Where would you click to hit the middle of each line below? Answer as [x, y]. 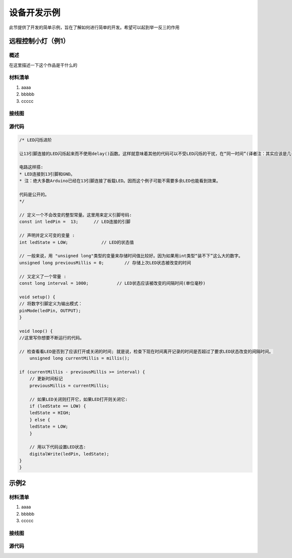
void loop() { [36, 331]
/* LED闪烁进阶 [36, 140]
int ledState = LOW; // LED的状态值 [76, 242]
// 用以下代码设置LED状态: [58, 447]
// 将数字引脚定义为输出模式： [51, 304]
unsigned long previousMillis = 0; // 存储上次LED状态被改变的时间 [105, 263]
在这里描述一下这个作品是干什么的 [43, 65]
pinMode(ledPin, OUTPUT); [50, 310]
